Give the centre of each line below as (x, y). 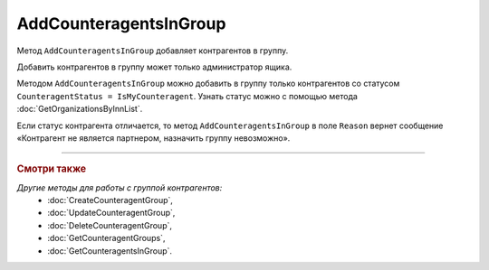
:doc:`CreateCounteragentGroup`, (110, 200)
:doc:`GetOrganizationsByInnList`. (80, 109)
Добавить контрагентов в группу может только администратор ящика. (154, 67)
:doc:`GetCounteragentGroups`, (106, 238)
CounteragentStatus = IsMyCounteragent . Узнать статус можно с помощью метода (187, 96)
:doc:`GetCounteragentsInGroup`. (110, 251)
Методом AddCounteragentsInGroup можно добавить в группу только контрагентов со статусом (208, 84)
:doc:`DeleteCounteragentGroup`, (110, 225)
